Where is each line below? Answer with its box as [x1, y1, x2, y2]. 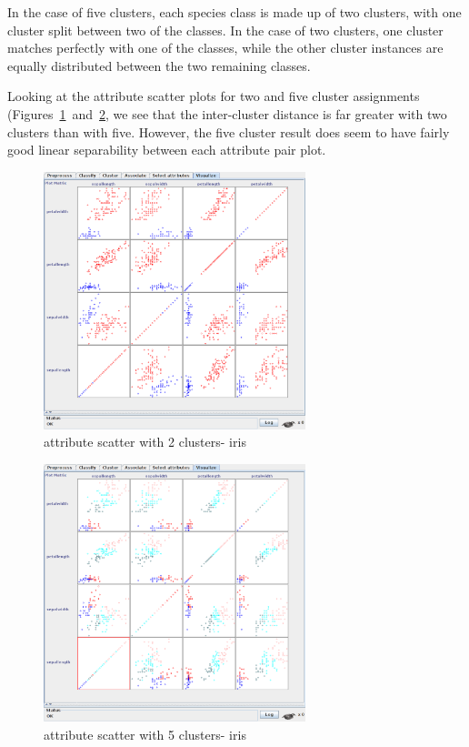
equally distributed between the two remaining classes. [7, 56, 311, 75]
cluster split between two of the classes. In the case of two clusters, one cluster [7, 20, 444, 39]
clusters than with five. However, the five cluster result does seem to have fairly [7, 122, 450, 141]
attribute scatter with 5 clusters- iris [44, 724, 246, 743]
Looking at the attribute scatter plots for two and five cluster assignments [7, 86, 420, 106]
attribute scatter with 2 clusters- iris [44, 432, 246, 451]
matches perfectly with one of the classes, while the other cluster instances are [7, 38, 444, 57]
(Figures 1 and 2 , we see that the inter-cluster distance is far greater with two [7, 104, 447, 123]
